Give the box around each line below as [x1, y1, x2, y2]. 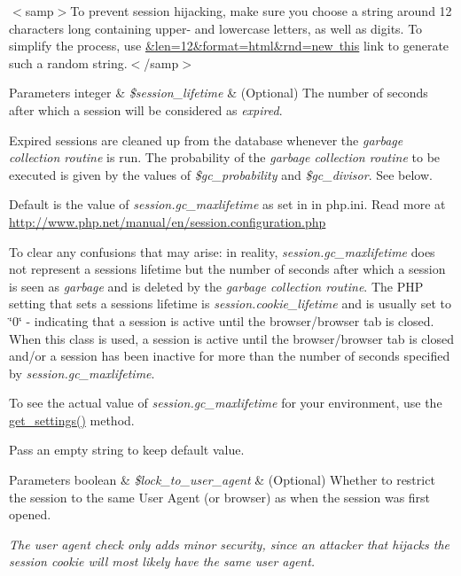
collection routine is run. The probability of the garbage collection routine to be [9, 148, 441, 167]
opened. [9, 505, 51, 524]
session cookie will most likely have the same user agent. [9, 552, 316, 571]
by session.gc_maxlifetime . [9, 363, 155, 382]
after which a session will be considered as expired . [9, 100, 283, 119]
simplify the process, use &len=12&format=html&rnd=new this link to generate [9, 36, 449, 55]
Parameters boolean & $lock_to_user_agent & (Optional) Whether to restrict [9, 471, 435, 489]
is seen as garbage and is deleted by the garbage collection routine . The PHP [9, 276, 424, 295]
